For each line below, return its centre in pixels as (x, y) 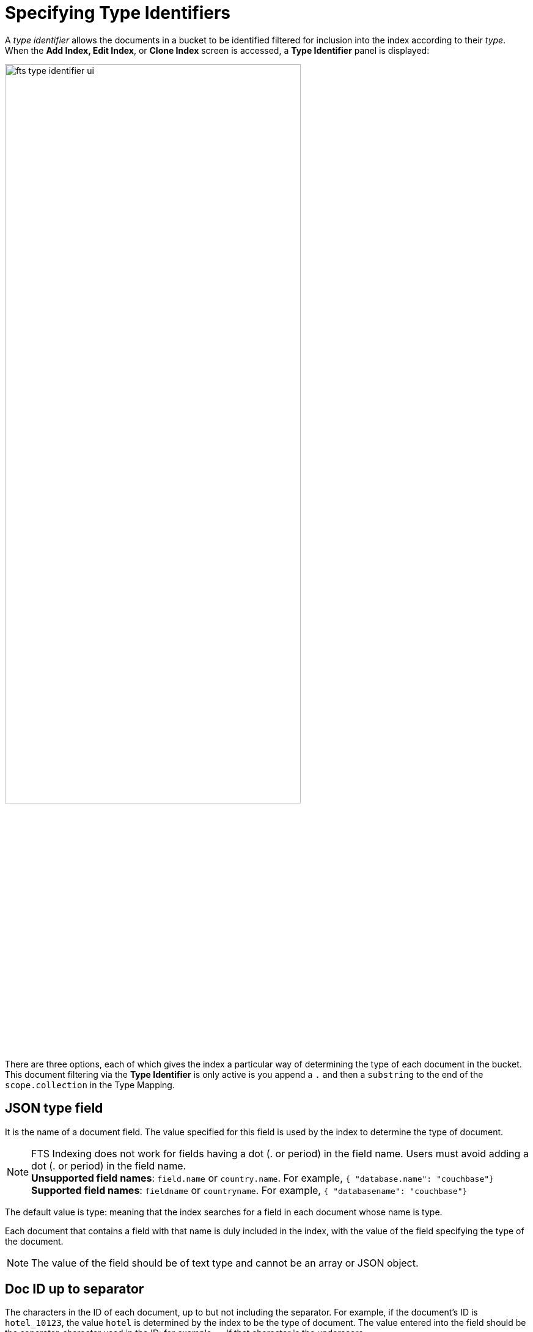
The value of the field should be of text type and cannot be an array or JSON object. (225, 1263)
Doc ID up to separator (75, 1289)
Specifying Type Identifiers (118, 13)
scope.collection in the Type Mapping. (90, 1085)
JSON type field (54, 1108)
